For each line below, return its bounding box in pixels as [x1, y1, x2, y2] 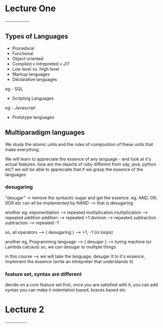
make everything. [5, 146, 40, 152]
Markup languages [12, 71, 50, 77]
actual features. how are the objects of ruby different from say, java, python [5, 161, 157, 167]
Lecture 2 [5, 304, 45, 315]
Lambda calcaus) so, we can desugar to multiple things [5, 244, 116, 249]
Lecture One [5, 3, 56, 14]
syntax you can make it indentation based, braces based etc [5, 287, 126, 293]
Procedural [12, 45, 35, 51]
